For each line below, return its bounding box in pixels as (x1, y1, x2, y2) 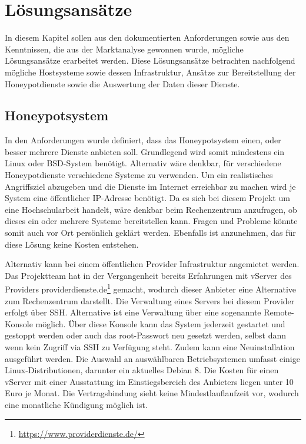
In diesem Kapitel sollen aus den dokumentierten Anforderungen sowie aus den (5, 31, 290, 44)
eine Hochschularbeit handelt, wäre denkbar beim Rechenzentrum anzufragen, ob (5, 203, 297, 215)
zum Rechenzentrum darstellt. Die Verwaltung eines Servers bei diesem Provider (5, 294, 295, 307)
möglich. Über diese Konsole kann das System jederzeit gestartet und (35, 317, 285, 330)
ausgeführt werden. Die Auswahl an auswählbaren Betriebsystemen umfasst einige (5, 352, 300, 364)
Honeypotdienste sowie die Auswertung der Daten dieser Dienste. (5, 77, 240, 90)
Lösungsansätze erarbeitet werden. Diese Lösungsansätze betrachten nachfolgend (5, 54, 295, 67)
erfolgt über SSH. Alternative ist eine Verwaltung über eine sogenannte (5, 306, 261, 318)
